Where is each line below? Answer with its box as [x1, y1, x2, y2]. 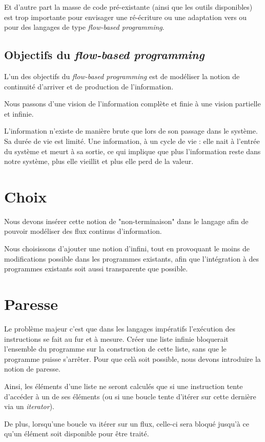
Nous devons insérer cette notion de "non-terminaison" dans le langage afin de [4, 215, 249, 226]
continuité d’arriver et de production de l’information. [4, 81, 174, 91]
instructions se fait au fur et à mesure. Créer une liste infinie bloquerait [4, 333, 229, 344]
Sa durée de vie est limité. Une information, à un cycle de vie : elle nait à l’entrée [4, 135, 260, 146]
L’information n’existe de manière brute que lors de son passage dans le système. [4, 125, 258, 136]
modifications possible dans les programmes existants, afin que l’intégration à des [4, 253, 259, 264]
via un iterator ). [4, 401, 54, 412]
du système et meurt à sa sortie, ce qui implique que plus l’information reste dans [4, 145, 261, 156]
